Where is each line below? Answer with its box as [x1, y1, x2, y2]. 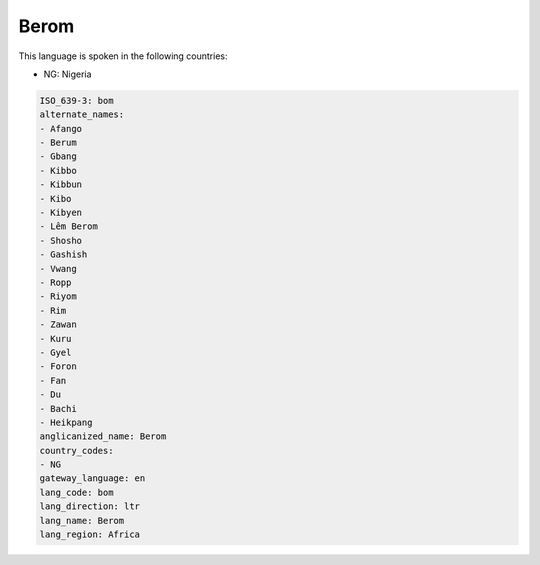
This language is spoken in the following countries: [18, 50, 228, 62]
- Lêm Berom [39, 221, 99, 232]
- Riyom [39, 291, 77, 302]
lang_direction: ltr [39, 501, 140, 512]
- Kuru [39, 333, 72, 344]
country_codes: [39, 445, 114, 456]
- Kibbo [39, 165, 77, 176]
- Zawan [39, 319, 77, 330]
